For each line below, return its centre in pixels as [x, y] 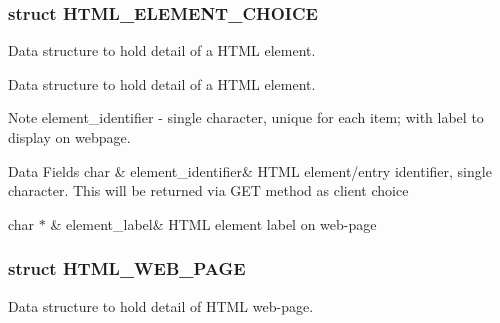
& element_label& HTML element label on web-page [213, 223]
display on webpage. [69, 137]
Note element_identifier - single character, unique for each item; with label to [246, 117]
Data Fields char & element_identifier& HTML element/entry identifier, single [250, 170]
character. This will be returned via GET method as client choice [208, 190]
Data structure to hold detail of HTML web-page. [161, 305]
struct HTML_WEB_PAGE [127, 268]
